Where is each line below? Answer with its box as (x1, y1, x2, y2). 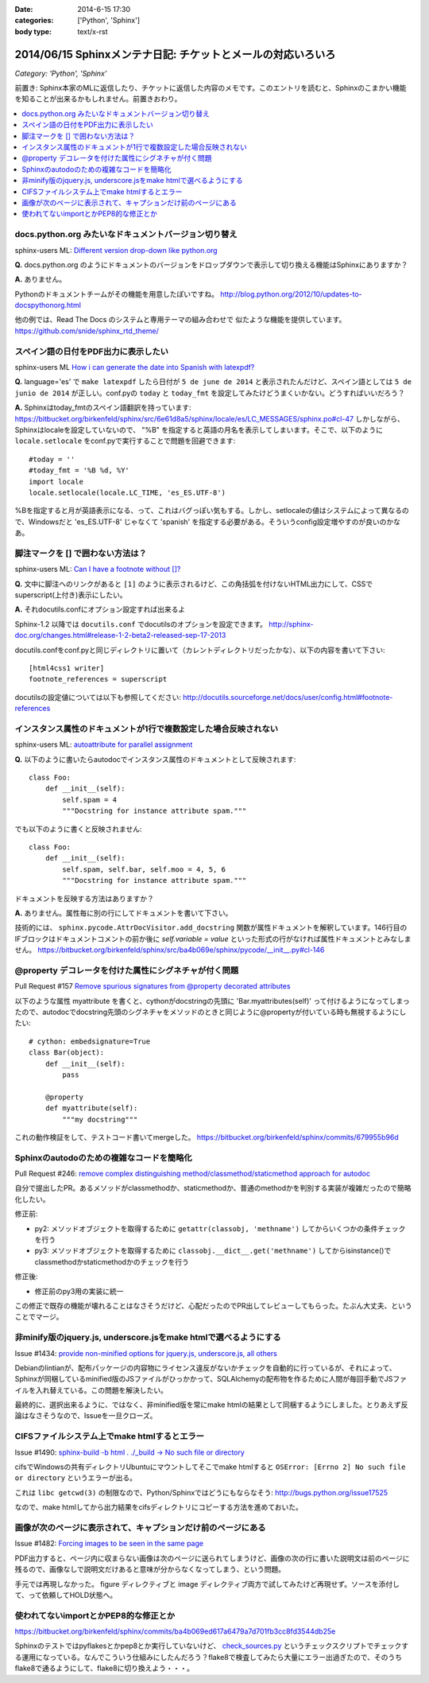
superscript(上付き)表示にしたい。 (14, 590, 127, 600)
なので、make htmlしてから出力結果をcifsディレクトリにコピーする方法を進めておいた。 (14, 1502, 303, 1512)
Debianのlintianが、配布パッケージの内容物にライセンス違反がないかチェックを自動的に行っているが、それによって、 (14, 1362, 396, 1372)
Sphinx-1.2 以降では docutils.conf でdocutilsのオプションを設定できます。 (14, 619, 268, 628)
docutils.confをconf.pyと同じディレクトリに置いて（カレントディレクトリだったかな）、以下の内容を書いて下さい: (14, 645, 385, 655)
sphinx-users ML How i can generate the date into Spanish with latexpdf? (14, 363, 255, 371)
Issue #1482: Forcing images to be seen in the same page (14, 1539, 204, 1549)
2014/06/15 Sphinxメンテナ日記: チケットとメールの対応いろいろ (14, 48, 336, 61)
